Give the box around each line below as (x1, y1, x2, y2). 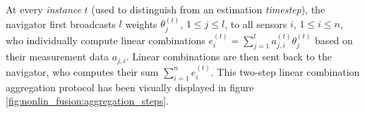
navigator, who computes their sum (6, 64, 159, 79)
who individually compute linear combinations (6, 32, 205, 47)
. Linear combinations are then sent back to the (126, 49, 332, 64)
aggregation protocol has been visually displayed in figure (6, 79, 254, 94)
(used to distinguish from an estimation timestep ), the (91, 2, 325, 16)
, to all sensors (225, 16, 287, 31)
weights (125, 16, 157, 31)
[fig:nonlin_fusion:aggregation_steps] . (6, 93, 169, 108)
